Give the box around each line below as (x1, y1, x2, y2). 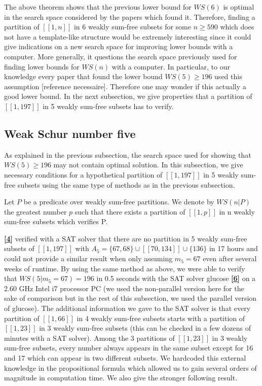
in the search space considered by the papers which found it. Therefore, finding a (4, 11, 255, 22)
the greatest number (4, 206, 67, 217)
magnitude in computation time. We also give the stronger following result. (4, 372, 238, 383)
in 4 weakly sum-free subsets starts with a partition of (77, 312, 245, 323)
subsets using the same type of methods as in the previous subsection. (17, 179, 235, 190)
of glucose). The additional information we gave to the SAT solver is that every (4, 303, 251, 313)
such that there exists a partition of (74, 206, 185, 217)
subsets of (4, 243, 34, 254)
